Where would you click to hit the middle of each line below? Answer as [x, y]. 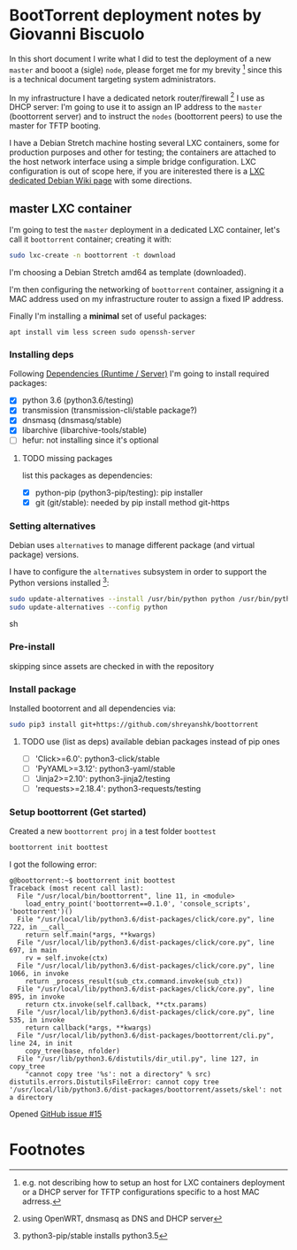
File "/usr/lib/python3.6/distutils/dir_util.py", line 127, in [138, 1059]
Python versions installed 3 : [59, 582]
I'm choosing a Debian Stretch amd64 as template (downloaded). [128, 272]
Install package [43, 689]
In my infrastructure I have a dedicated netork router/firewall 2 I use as [137, 96]
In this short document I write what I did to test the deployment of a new [140, 58]
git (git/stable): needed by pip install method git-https [132, 502]
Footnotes [47, 1150]
